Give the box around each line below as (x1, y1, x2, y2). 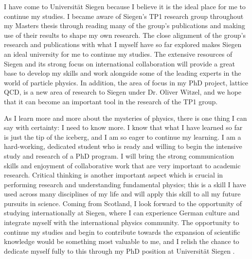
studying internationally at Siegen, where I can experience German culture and (4, 208, 240, 218)
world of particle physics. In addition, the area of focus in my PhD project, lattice (4, 77, 249, 87)
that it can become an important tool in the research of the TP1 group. (4, 96, 218, 106)
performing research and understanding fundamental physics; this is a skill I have (4, 179, 246, 189)
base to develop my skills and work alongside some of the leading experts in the (4, 68, 241, 78)
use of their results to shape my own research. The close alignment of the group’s (4, 30, 246, 40)
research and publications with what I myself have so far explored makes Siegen (4, 39, 242, 49)
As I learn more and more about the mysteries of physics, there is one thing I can (4, 113, 247, 123)
